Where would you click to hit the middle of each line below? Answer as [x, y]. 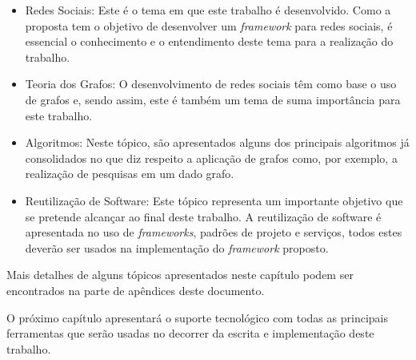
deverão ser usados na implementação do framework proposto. [177, 247]
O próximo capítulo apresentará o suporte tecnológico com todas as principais [197, 317]
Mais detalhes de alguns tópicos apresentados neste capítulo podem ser [180, 275]
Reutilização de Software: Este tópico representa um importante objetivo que [214, 200]
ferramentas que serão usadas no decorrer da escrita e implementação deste [190, 333]
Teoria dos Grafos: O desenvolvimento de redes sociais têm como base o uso [211, 84]
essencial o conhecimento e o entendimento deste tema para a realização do [209, 41]
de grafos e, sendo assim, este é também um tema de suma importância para [213, 99]
